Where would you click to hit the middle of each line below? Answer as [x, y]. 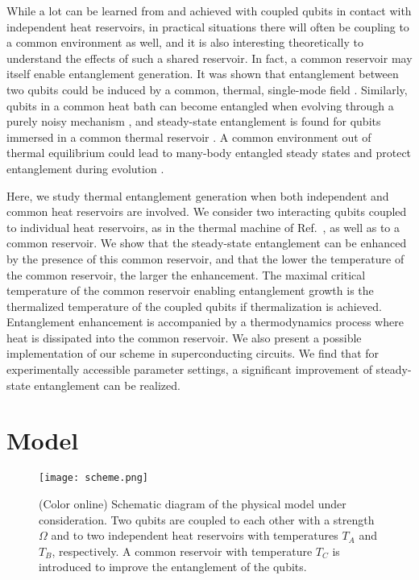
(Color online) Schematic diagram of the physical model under [193, 504]
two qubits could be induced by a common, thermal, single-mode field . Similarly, [207, 89]
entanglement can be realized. [107, 385]
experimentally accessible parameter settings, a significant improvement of [189, 369]
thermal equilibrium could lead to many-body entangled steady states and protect [209, 153]
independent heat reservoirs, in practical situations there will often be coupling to [208, 26]
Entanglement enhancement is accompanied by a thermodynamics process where [205, 322]
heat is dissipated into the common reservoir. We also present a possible [184, 337]
